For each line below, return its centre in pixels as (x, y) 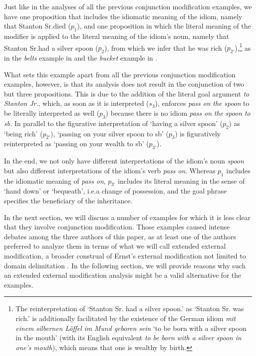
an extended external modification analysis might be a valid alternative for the (123, 275)
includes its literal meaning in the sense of (181, 180)
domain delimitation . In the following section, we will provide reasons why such (125, 265)
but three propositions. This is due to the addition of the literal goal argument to (127, 93)
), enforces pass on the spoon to (202, 103)
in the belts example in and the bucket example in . (81, 58)
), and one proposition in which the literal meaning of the (164, 26)
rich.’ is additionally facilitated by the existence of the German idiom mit (126, 318)
